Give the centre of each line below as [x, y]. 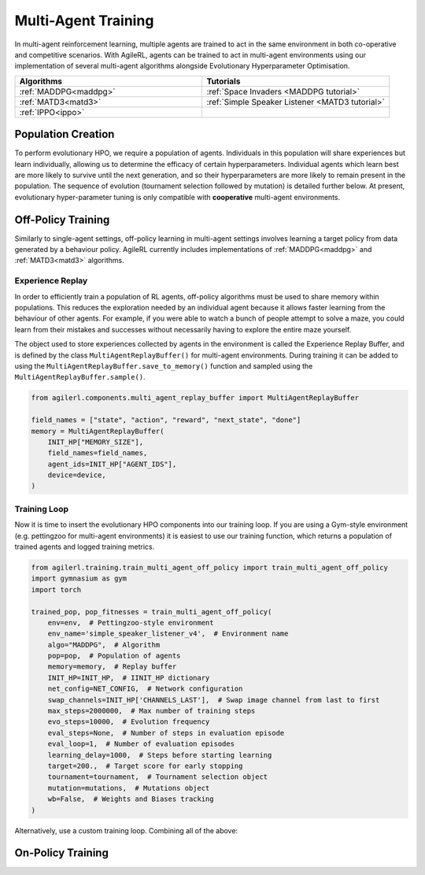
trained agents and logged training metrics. [85, 547]
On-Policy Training [62, 853]
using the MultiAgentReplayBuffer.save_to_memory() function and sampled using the [164, 365]
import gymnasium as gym [79, 578]
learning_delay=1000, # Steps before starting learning [160, 755]
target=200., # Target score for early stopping [145, 766]
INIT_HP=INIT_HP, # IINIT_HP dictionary [129, 678]
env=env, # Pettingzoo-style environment [131, 623]
